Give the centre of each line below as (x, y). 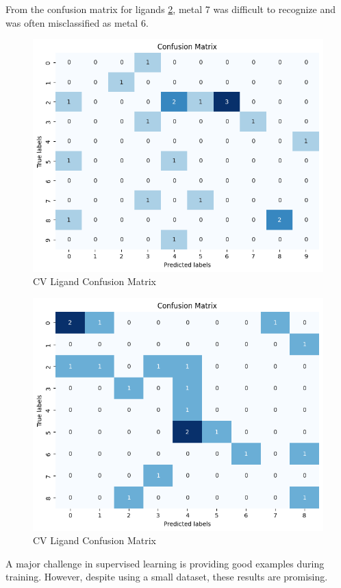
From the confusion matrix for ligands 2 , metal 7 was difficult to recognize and (171, 9)
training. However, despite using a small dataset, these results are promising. (167, 577)
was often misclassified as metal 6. (77, 22)
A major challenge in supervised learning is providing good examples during (165, 563)
